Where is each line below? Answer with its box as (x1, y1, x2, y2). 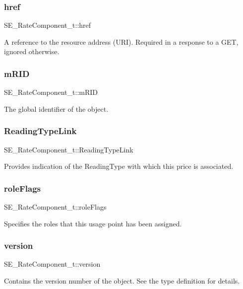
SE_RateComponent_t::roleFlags (4, 202, 107, 212)
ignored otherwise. (4, 46, 60, 57)
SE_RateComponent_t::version (4, 259, 101, 269)
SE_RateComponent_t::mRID (4, 87, 98, 97)
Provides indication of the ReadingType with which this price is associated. (4, 161, 234, 171)
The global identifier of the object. (4, 103, 109, 114)
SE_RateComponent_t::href (4, 20, 91, 30)
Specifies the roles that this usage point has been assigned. (4, 218, 182, 228)
